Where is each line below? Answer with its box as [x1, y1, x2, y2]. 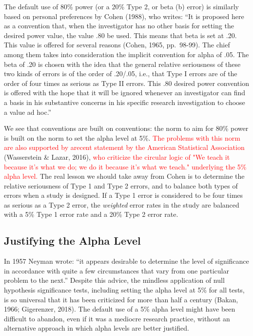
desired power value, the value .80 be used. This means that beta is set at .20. [4, 30, 237, 40]
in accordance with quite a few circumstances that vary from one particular [4, 265, 229, 275]
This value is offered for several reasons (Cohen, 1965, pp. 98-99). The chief [4, 40, 230, 50]
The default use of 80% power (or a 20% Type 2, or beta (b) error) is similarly [4, 1, 239, 11]
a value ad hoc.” [4, 106, 52, 117]
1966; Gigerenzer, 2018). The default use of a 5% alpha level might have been [4, 304, 235, 314]
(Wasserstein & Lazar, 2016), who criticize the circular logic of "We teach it [4, 151, 230, 162]
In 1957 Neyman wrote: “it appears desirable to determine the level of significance [4, 256, 249, 266]
